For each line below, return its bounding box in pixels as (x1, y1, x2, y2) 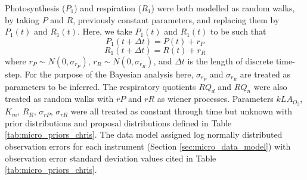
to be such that (210, 25, 266, 38)
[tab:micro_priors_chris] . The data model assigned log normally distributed (5, 128, 283, 141)
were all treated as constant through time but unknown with (70, 105, 292, 117)
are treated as (240, 67, 290, 80)
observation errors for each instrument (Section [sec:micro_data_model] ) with (5, 140, 291, 153)
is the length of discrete (187, 54, 274, 67)
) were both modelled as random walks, (151, 2, 295, 14)
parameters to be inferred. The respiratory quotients (5, 80, 196, 92)
